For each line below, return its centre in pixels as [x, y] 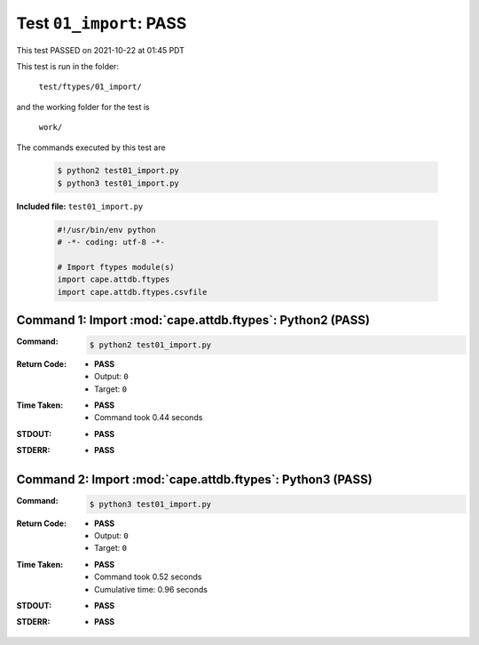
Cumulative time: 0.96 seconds [151, 589]
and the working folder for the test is [83, 107]
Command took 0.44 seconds [149, 418]
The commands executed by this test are [91, 147]
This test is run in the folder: [68, 66]
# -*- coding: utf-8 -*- [111, 243]
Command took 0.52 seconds [148, 577]
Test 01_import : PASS [102, 23]
